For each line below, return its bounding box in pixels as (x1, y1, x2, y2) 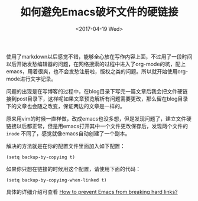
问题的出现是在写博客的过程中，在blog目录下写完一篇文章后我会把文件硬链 (6, 87, 188, 95)
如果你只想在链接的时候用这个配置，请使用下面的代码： (6, 165, 141, 172)
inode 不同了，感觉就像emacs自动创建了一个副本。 (6, 129, 131, 137)
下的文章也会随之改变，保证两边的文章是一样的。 (6, 102, 125, 109)
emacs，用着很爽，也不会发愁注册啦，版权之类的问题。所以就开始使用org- (6, 67, 189, 74)
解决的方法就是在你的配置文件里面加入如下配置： (6, 142, 125, 150)
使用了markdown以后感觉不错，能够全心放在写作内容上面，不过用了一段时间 (6, 53, 193, 60)
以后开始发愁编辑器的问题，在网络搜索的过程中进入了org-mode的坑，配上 (6, 60, 186, 67)
